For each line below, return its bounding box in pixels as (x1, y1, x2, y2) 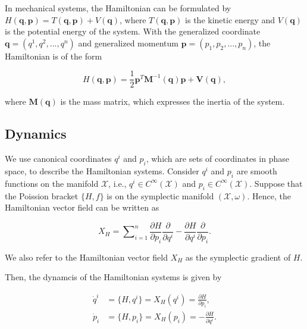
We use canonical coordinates (5, 152, 112, 165)
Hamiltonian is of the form (5, 49, 102, 62)
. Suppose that (249, 177, 303, 189)
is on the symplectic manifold (106, 189, 214, 202)
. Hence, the (247, 189, 291, 202)
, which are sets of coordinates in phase (146, 152, 289, 165)
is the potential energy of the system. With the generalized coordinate (5, 25, 261, 37)
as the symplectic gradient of (185, 250, 291, 263)
